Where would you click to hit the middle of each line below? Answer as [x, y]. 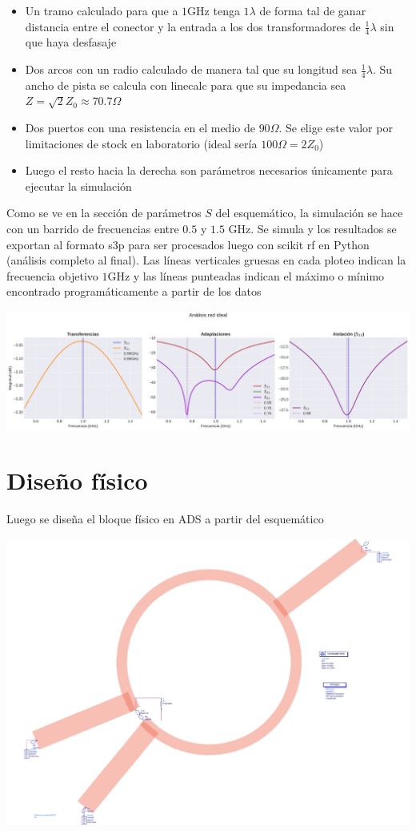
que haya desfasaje [71, 42]
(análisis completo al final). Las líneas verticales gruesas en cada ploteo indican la [206, 260]
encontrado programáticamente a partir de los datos [134, 291]
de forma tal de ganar [313, 10]
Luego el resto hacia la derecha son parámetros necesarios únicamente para [209, 170]
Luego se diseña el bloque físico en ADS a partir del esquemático [165, 519]
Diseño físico [77, 480]
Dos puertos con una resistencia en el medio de [140, 128]
